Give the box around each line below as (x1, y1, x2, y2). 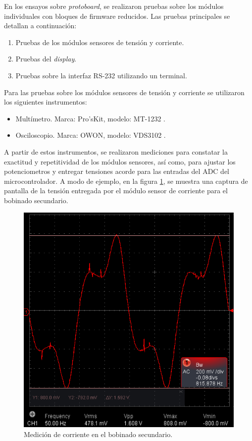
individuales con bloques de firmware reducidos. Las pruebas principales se (4, 10, 230, 21)
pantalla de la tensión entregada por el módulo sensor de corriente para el (4, 185, 228, 196)
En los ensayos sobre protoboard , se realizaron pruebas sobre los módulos (4, 1, 224, 11)
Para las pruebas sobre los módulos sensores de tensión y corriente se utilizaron (4, 87, 245, 97)
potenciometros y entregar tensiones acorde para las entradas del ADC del (4, 166, 229, 176)
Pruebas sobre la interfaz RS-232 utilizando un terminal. (15, 70, 187, 80)
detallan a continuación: (4, 20, 77, 31)
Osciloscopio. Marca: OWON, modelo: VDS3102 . (15, 130, 166, 140)
